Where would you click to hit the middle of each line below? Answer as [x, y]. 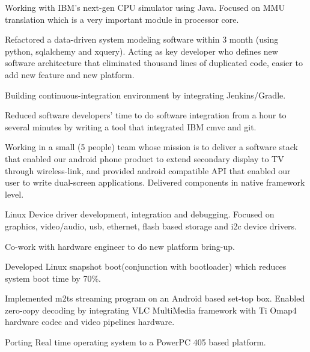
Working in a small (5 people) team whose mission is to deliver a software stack [151, 147]
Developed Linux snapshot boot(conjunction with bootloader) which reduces [146, 266]
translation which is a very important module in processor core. [122, 19]
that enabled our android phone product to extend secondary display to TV [144, 158]
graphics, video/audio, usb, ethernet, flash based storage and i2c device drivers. [151, 226]
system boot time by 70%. [53, 278]
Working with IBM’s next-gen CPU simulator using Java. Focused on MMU [145, 7]
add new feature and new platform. [70, 74]
